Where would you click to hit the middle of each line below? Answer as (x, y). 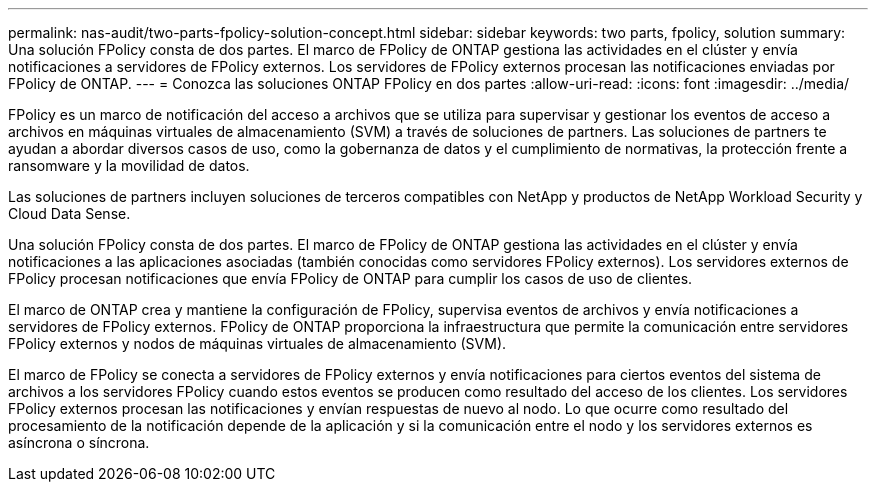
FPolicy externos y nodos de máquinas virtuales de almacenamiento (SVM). (257, 343)
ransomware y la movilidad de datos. (129, 165)
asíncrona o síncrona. (79, 442)
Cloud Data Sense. (69, 213)
